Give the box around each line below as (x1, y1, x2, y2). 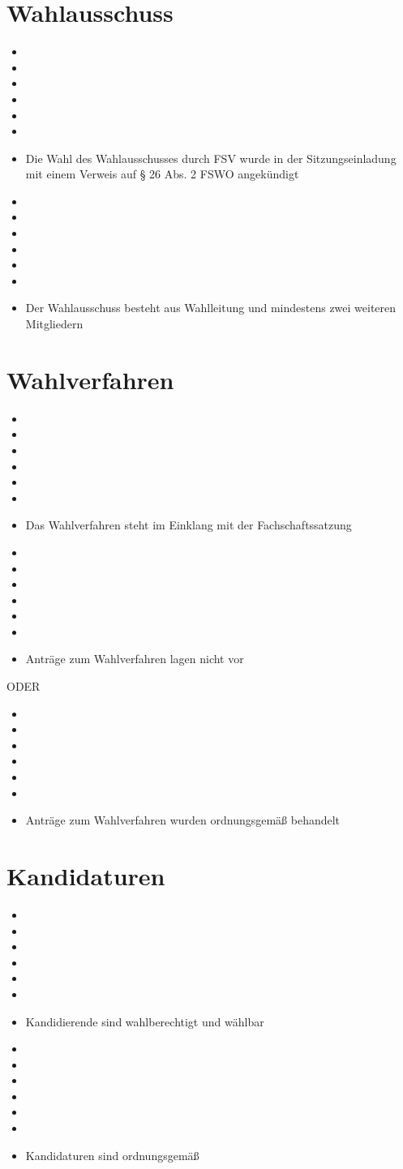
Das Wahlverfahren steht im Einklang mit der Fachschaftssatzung (25, 516, 352, 533)
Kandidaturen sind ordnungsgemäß (25, 1146, 199, 1163)
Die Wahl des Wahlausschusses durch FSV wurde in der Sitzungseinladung (25, 149, 397, 166)
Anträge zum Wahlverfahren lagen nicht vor (25, 650, 244, 667)
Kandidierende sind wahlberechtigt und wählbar (25, 1013, 264, 1030)
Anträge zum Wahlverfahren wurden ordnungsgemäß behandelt (25, 811, 341, 829)
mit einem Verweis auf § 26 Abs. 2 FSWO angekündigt (25, 165, 299, 182)
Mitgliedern (25, 315, 84, 332)
